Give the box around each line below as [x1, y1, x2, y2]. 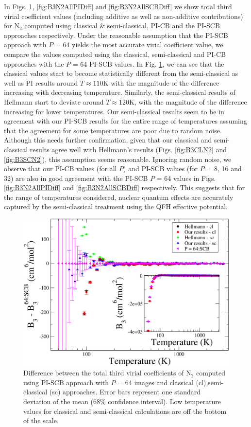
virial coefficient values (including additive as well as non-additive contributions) [4, 11, 243, 21]
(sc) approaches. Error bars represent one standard [49, 387, 201, 397]
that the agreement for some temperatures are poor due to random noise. [4, 125, 222, 135]
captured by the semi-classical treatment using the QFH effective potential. [4, 201, 228, 212]
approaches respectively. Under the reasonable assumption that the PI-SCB [4, 30, 228, 40]
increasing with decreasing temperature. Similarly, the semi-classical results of [4, 87, 235, 97]
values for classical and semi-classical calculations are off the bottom [23, 406, 227, 416]
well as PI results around [4, 77, 78, 88]
